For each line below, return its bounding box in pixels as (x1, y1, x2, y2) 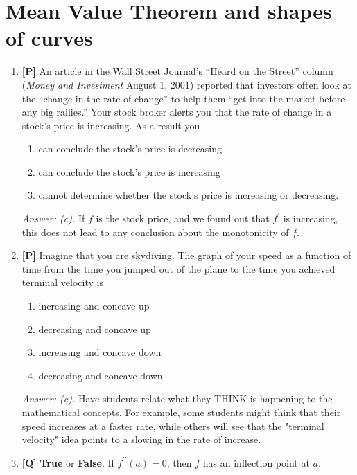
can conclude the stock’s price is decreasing (38, 141, 222, 156)
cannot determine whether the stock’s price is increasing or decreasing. (38, 188, 339, 202)
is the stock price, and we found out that (96, 211, 270, 226)
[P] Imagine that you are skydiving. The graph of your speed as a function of (21, 248, 351, 262)
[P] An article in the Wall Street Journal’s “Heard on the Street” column (21, 64, 333, 78)
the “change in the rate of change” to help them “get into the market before (21, 91, 345, 105)
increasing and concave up (38, 298, 150, 313)
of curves (6, 24, 93, 52)
